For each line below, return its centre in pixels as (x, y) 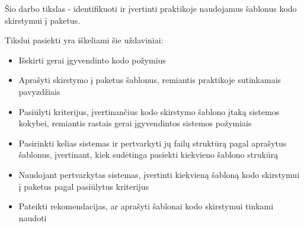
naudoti (33, 217)
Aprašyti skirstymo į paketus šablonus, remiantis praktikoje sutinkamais (150, 80)
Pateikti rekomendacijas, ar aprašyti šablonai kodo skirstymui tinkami (146, 206)
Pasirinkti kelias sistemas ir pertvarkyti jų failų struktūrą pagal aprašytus (153, 143)
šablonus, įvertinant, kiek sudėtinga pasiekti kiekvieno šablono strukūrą (148, 155)
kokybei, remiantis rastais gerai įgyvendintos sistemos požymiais (135, 123)
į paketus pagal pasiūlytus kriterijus (84, 186)
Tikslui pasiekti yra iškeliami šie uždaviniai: (84, 40)
